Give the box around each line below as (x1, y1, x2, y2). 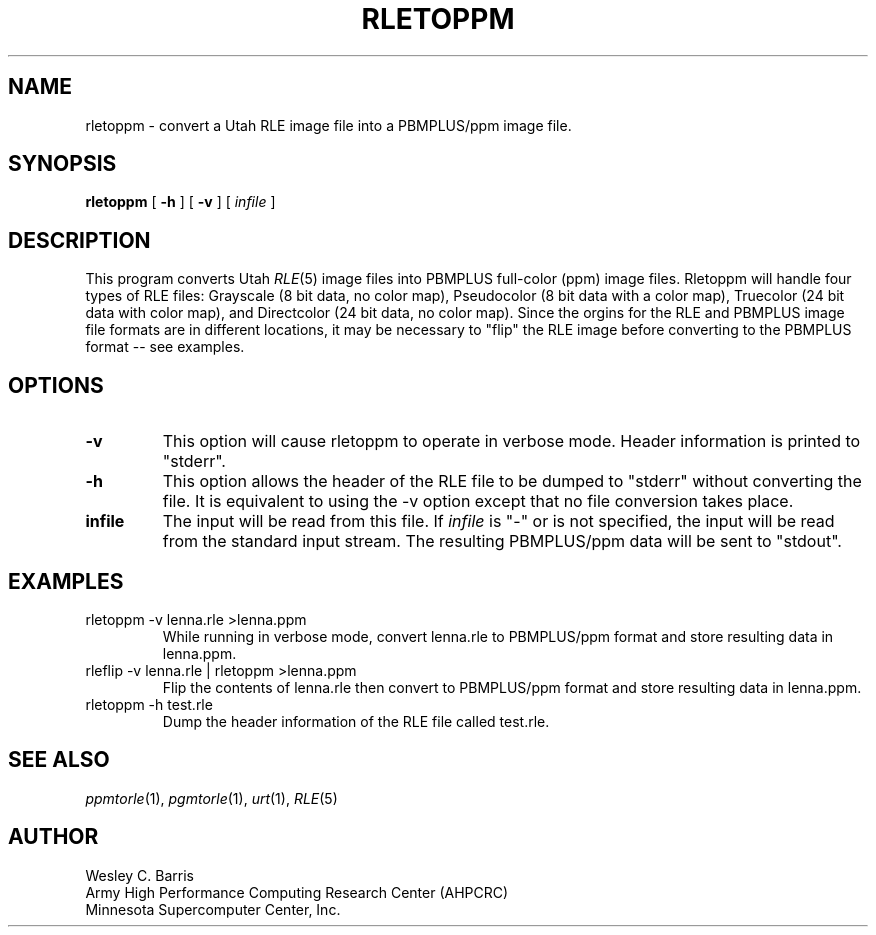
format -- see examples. (85, 338, 245, 356)
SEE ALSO (8, 747, 110, 773)
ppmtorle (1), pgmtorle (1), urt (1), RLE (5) (85, 789, 338, 807)
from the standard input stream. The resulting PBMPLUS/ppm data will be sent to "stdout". (162, 531, 842, 552)
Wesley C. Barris (85, 866, 195, 884)
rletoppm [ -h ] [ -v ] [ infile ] (85, 193, 276, 211)
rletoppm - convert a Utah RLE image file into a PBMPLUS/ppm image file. (85, 116, 572, 134)
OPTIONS (8, 372, 104, 398)
